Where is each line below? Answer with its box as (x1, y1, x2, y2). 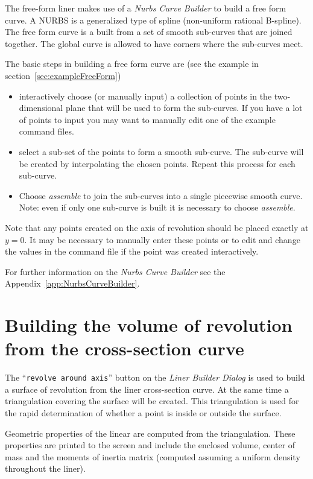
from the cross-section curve (5, 336, 244, 361)
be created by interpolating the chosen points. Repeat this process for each (19, 157, 296, 170)
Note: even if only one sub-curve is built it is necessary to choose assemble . (19, 201, 296, 214)
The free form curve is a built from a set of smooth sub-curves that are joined (5, 25, 292, 38)
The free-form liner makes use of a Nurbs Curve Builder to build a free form (5, 2, 286, 14)
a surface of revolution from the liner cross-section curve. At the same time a (5, 382, 289, 395)
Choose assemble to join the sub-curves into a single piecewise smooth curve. (19, 189, 303, 201)
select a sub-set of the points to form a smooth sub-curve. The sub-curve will (19, 145, 304, 157)
